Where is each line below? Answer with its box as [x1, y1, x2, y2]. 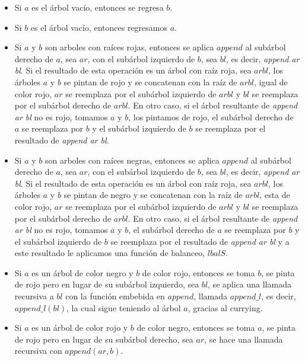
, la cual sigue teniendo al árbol [66, 301, 181, 314]
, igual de [254, 75, 288, 88]
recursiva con [14, 344, 62, 357]
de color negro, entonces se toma [136, 321, 255, 334]
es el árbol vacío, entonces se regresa [31, 1, 164, 13]
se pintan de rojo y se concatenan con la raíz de [63, 75, 237, 88]
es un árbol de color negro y [31, 266, 134, 279]
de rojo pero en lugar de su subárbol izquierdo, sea [14, 278, 199, 290]
